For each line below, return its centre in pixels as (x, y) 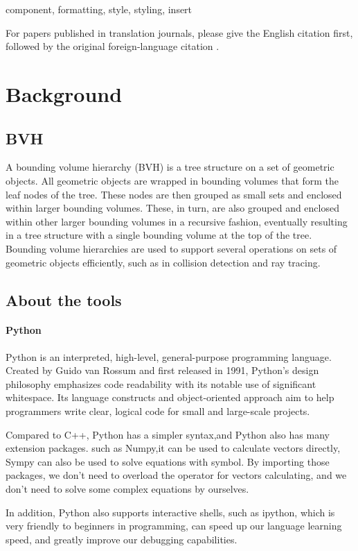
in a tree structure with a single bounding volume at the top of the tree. (159, 235)
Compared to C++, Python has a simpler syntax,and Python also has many (168, 434)
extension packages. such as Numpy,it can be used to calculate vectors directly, (173, 448)
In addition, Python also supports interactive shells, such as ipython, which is (170, 512)
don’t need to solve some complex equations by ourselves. (127, 489)
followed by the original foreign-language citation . (113, 46)
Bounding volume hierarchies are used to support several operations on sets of (171, 248)
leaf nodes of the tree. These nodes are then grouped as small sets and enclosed (174, 194)
